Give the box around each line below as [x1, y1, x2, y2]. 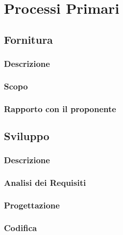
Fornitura [4, 31, 53, 47]
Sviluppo [4, 128, 49, 144]
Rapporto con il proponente [4, 102, 116, 115]
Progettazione [4, 199, 60, 211]
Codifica [4, 221, 37, 234]
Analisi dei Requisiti [4, 176, 86, 189]
